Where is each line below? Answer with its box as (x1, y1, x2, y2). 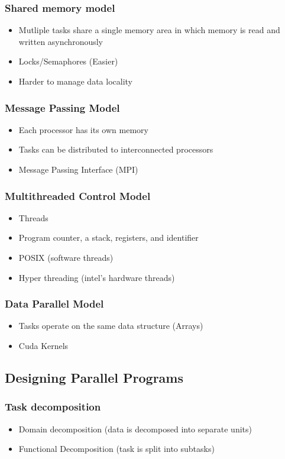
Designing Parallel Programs (5, 368, 183, 386)
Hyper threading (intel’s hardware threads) (18, 271, 175, 283)
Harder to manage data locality (18, 75, 132, 87)
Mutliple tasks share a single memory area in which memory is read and (18, 24, 280, 36)
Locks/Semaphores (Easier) (18, 55, 118, 67)
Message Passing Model (5, 100, 120, 115)
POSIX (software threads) (18, 251, 114, 263)
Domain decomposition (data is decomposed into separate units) (18, 422, 252, 435)
